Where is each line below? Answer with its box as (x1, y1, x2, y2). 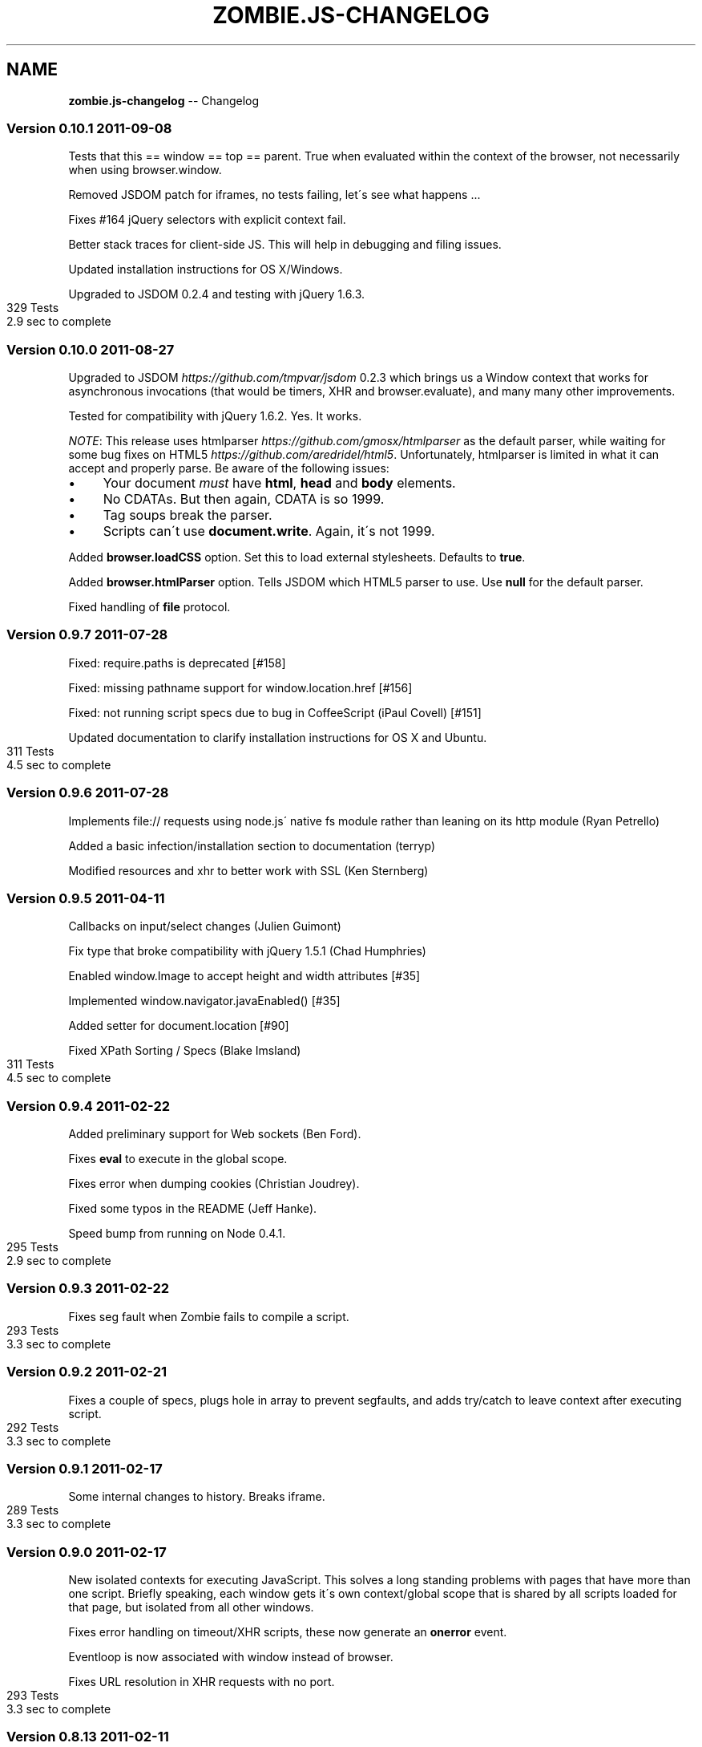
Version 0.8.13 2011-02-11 (6, 1729, 169, 1745)
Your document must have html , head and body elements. (103, 475, 456, 492)
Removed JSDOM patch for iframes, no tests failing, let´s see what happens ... (68, 188, 481, 202)
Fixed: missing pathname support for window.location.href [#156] (68, 680, 413, 695)
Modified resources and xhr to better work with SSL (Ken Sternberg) (68, 863, 429, 878)
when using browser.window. (68, 163, 222, 177)
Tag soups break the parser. (103, 507, 272, 524)
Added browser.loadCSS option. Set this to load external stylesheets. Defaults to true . (68, 550, 526, 565)
